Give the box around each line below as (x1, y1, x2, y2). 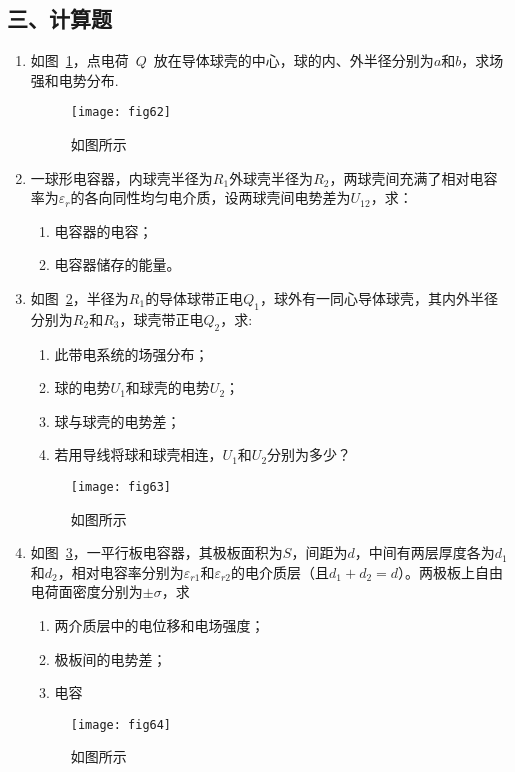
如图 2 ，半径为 (30, 288, 129, 309)
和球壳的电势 (125, 377, 210, 398)
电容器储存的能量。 (54, 254, 181, 275)
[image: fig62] (70, 105, 172, 120)
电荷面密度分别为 (30, 581, 143, 602)
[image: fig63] (70, 479, 172, 494)
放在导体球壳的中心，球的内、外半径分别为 (153, 50, 434, 71)
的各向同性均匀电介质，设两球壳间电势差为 (70, 187, 351, 208)
